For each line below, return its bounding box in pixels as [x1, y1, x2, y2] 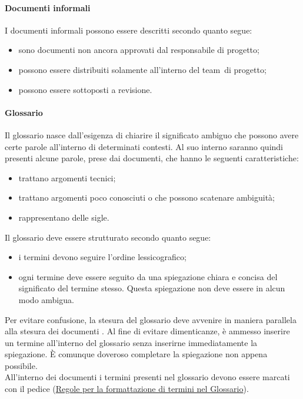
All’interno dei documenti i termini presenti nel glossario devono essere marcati [5, 371, 290, 383]
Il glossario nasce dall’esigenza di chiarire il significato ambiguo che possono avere [5, 128, 299, 141]
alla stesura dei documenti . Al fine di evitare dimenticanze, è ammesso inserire [5, 325, 290, 337]
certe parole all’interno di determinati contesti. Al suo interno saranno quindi [5, 140, 284, 152]
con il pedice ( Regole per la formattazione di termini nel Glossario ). [5, 383, 249, 395]
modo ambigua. [18, 293, 74, 305]
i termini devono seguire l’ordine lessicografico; [18, 251, 187, 263]
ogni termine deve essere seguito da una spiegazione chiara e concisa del [18, 270, 278, 282]
